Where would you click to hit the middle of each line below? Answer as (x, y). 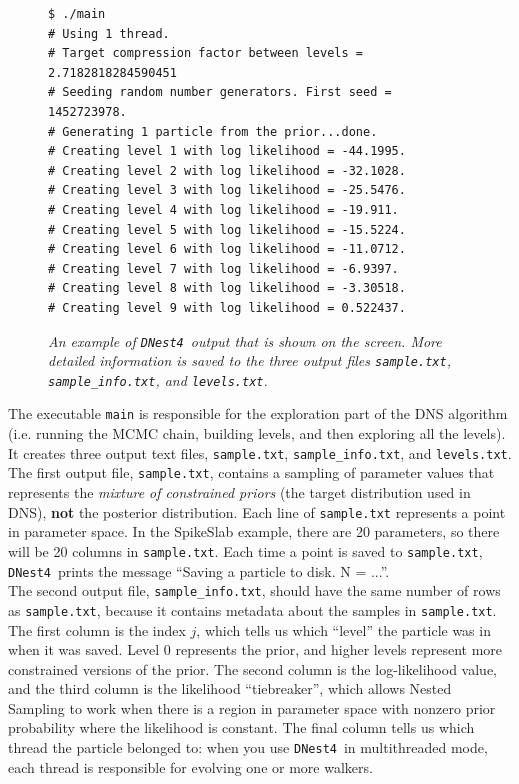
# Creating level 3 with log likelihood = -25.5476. (227, 190)
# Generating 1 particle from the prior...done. (213, 131)
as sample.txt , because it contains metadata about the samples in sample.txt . (252, 609)
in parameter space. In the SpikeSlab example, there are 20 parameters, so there (254, 531)
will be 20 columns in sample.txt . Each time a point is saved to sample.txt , (245, 550)
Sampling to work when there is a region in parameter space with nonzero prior (252, 707)
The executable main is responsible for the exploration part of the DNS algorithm (258, 413)
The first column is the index (97, 629)
